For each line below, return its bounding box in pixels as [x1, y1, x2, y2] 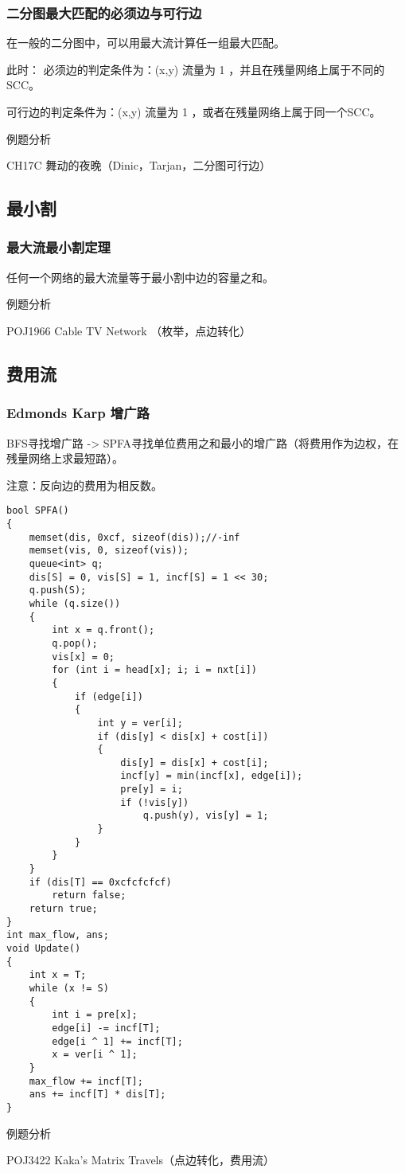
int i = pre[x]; [52, 1009, 138, 1021]
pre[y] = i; [120, 784, 183, 796]
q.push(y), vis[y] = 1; [142, 810, 269, 822]
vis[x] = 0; [52, 651, 115, 663]
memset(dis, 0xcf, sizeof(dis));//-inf [29, 531, 240, 543]
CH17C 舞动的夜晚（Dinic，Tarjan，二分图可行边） [6, 157, 271, 174]
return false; [52, 890, 127, 901]
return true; [29, 903, 98, 915]
